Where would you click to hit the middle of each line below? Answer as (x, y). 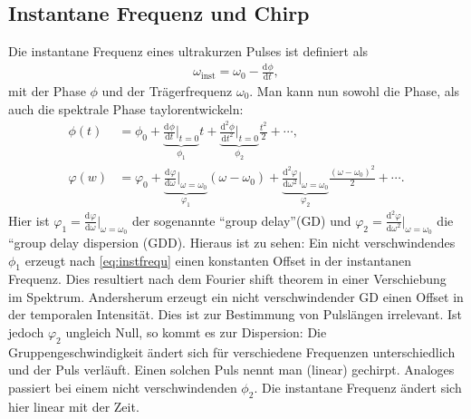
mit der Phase (47, 90)
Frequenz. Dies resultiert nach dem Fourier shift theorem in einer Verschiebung (227, 279)
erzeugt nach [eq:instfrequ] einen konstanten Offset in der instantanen (218, 260)
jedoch (26, 332)
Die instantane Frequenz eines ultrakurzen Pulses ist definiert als (188, 51)
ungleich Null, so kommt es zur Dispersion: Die (196, 332)
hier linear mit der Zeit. (74, 406)
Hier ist (29, 220)
